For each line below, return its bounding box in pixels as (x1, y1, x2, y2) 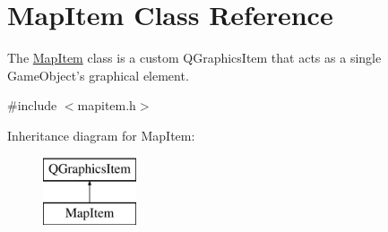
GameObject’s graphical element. (7, 65, 189, 84)
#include (7, 96, 57, 115)
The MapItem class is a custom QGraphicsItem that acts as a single (7, 48, 382, 67)
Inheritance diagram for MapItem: (7, 125, 195, 144)
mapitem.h (77, 96, 136, 115)
